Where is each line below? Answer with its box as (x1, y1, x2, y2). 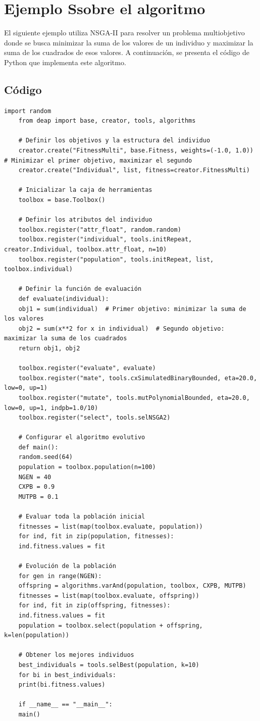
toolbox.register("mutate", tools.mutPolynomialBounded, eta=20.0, (18, 394, 250, 401)
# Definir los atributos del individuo (18, 216, 152, 224)
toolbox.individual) (4, 266, 73, 273)
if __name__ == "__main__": (18, 701, 113, 708)
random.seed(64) (18, 453, 73, 461)
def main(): (18, 443, 59, 451)
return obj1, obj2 (18, 344, 80, 352)
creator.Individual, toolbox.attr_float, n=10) (4, 246, 167, 253)
